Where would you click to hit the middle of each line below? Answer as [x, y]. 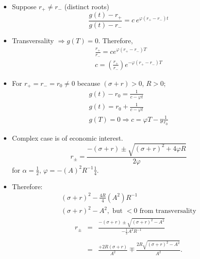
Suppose [24, 6]
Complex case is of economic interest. [67, 138]
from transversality [168, 211]
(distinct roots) [87, 6]
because [89, 83]
